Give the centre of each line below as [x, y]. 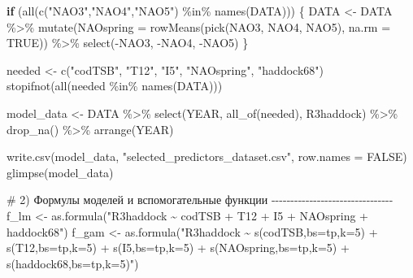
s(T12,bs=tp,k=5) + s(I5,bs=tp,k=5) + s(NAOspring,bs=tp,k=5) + [178, 248]
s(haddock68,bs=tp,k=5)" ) [73, 263]
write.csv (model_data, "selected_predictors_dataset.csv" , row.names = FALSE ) [207, 156]
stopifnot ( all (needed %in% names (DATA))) [115, 86]
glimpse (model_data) [60, 172]
